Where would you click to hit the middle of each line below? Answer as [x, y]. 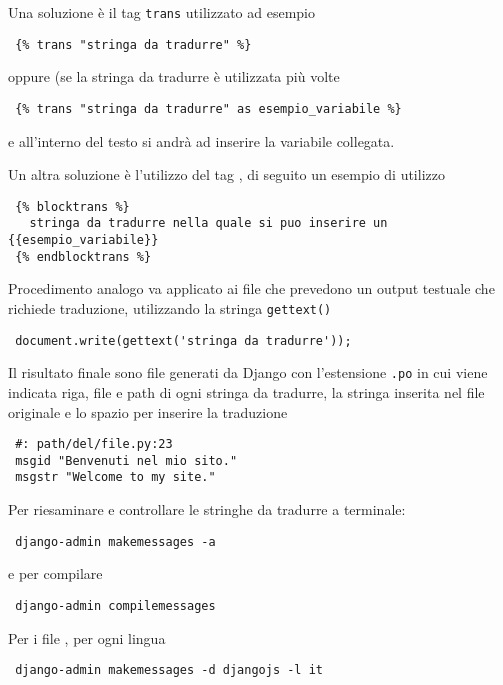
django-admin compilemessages [115, 605]
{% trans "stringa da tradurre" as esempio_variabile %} [208, 108]
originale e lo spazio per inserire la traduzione [148, 411]
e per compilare [55, 573]
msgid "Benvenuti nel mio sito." [126, 460]
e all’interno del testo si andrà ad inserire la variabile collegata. [201, 140]
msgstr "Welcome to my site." [115, 477]
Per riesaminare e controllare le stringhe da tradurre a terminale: [207, 509]
